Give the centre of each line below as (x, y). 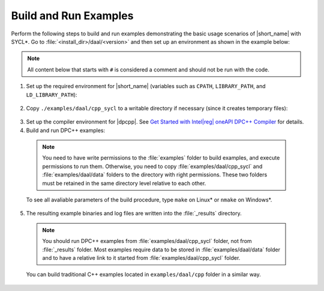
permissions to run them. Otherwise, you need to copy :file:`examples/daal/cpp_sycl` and (152, 166)
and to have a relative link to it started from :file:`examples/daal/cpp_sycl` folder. (141, 257)
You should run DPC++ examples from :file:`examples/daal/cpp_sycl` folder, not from (147, 241)
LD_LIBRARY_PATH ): (52, 94)
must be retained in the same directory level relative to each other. (124, 183)
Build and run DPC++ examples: (66, 130)
